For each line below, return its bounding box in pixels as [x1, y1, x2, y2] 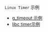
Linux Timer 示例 [4, 4, 39, 10]
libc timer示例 [11, 21, 40, 27]
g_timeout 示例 [11, 15, 43, 21]
